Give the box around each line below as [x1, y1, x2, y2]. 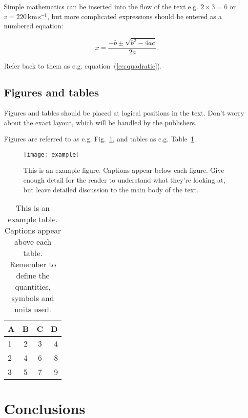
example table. [8, 213, 58, 225]
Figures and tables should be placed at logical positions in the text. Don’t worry [4, 107, 245, 117]
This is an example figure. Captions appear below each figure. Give [23, 165, 224, 175]
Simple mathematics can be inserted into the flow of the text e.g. [4, 1, 198, 11]
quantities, [15, 281, 51, 293]
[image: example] [23, 151, 80, 158]
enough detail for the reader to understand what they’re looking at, [23, 174, 226, 185]
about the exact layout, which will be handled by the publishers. [4, 117, 197, 127]
